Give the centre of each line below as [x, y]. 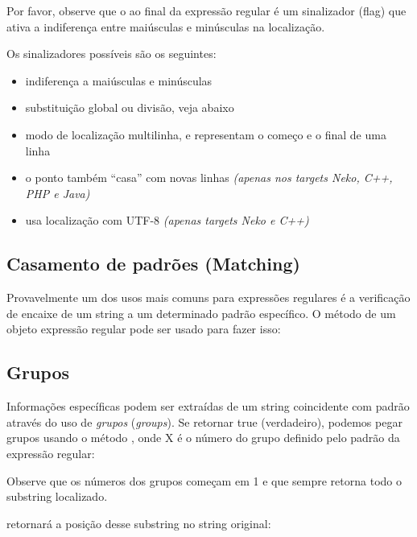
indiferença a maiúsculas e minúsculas [119, 80]
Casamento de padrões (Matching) [153, 264]
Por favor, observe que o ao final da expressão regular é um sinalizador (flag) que [206, 10]
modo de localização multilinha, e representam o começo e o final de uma [206, 134]
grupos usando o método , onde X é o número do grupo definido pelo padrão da [203, 438]
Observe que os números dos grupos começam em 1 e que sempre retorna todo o [204, 480]
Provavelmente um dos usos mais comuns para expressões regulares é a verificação [208, 297]
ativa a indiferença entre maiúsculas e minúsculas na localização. [166, 26]
